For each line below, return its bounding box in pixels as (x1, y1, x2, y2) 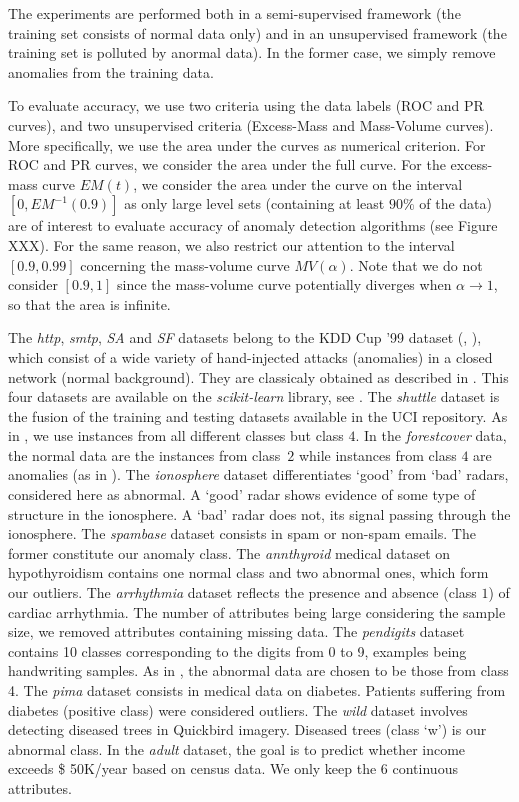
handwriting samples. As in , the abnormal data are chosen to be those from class (8, 660, 509, 681)
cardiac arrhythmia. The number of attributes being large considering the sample (8, 601, 506, 622)
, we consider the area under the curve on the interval (133, 173, 463, 194)
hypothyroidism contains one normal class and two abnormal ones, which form (8, 562, 489, 583)
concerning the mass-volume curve (80, 254, 290, 275)
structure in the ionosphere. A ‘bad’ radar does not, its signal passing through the (8, 503, 511, 524)
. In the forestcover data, (355, 425, 507, 446)
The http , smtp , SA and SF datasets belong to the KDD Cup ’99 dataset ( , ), (8, 327, 482, 348)
